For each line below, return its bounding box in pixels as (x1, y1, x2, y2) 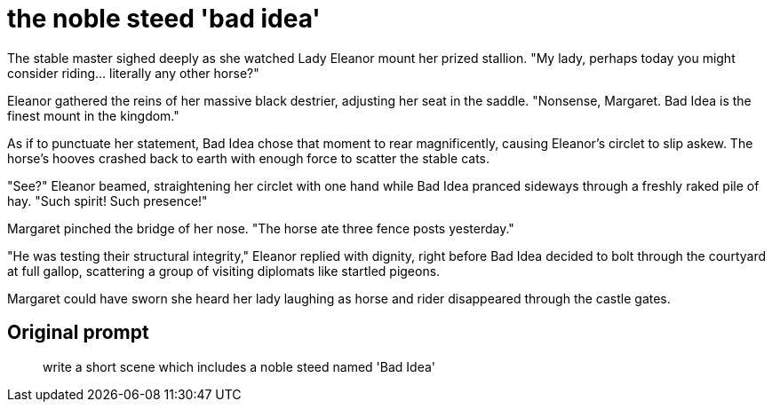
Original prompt (7, 321, 149, 344)
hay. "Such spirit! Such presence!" (7, 193, 208, 208)
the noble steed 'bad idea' (7, 4, 321, 34)
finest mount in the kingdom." (7, 107, 179, 123)
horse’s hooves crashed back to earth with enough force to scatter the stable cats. (7, 150, 490, 166)
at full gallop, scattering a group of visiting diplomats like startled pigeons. (7, 263, 441, 279)
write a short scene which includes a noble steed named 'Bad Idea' (43, 358, 435, 374)
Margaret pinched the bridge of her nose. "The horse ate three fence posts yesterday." (7, 220, 514, 236)
